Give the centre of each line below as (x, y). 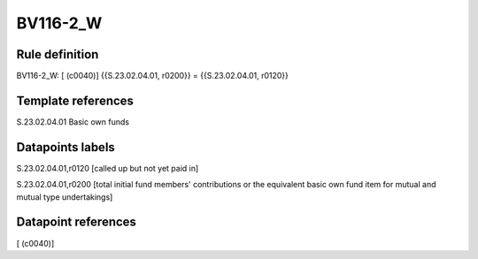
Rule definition (58, 54)
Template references (75, 100)
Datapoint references (77, 222)
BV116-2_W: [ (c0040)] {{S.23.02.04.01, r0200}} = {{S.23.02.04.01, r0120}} (153, 76)
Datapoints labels (66, 147)
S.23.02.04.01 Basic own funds (73, 122)
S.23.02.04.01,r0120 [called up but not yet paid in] (108, 168)
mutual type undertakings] (65, 197)
